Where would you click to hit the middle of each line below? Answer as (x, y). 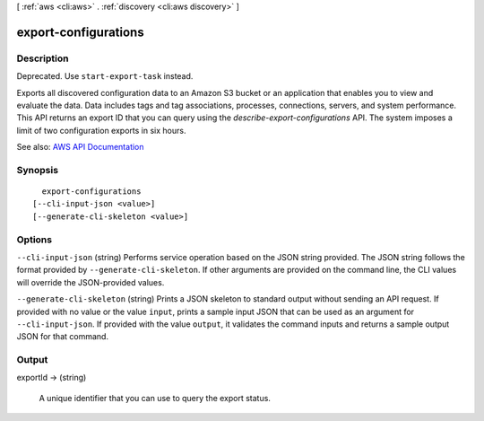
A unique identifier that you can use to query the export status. (155, 398)
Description (43, 58)
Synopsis (37, 170)
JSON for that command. (63, 337)
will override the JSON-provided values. (91, 282)
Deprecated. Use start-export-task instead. (105, 76)
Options (35, 240)
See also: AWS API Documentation (80, 147)
